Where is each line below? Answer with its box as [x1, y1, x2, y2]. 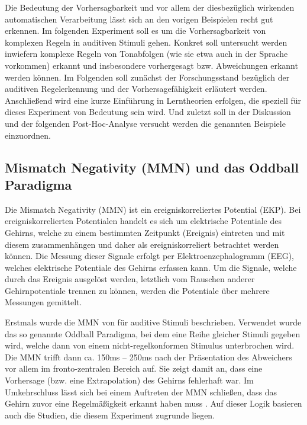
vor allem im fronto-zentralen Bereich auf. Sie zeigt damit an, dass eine [5, 362, 263, 375]
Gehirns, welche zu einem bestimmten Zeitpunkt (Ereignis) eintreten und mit [5, 226, 285, 238]
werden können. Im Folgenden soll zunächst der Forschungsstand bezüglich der [5, 71, 290, 83]
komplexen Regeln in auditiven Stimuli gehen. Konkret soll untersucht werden [5, 36, 287, 48]
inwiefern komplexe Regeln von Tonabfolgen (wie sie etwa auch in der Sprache [5, 47, 288, 60]
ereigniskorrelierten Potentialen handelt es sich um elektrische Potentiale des [5, 215, 282, 227]
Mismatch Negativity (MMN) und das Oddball [5, 158, 299, 176]
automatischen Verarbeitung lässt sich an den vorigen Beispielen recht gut [5, 12, 273, 25]
